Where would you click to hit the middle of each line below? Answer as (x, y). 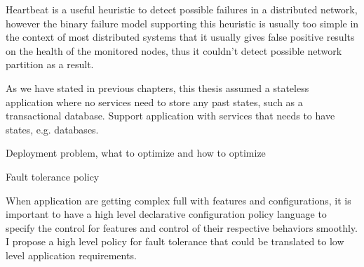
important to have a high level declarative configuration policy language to (166, 214)
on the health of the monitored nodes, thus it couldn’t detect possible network (174, 50)
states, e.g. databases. (52, 129)
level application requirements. (71, 255)
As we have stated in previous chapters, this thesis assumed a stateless (157, 87)
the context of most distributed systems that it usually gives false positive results (180, 37)
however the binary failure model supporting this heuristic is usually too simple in (182, 23)
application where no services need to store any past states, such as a (154, 102)
